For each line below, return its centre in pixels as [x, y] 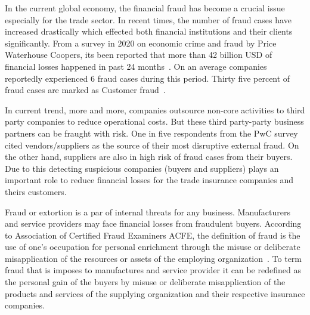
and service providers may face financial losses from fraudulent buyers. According [153, 223]
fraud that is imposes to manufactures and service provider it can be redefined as [153, 270]
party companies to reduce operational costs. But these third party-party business [154, 121]
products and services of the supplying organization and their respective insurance [155, 293]
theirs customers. [36, 191]
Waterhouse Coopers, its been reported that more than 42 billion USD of [139, 55]
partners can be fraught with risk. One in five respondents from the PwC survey [151, 133]
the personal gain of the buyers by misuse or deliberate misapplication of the [145, 282]
